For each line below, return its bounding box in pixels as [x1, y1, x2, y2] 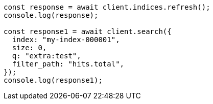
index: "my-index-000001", [12, 36, 120, 44]
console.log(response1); [4, 76, 103, 84]
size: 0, [12, 44, 47, 52]
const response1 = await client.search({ [4, 27, 172, 36]
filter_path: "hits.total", [12, 60, 125, 68]
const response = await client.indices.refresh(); [4, 3, 210, 11]
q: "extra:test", [12, 52, 81, 60]
